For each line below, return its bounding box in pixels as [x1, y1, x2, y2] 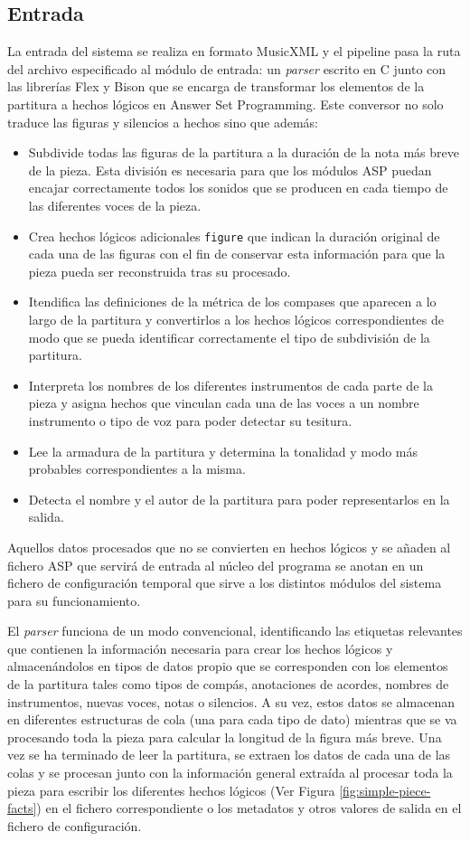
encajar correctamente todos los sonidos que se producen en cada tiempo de [28, 178, 448, 197]
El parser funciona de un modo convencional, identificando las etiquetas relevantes [7, 621, 463, 640]
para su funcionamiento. [7, 591, 141, 609]
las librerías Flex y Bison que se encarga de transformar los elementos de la [7, 77, 425, 96]
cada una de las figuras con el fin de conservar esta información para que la [28, 244, 446, 263]
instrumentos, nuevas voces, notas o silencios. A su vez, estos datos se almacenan [7, 692, 456, 711]
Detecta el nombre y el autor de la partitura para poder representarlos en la [28, 489, 450, 508]
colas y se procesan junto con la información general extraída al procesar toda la [7, 763, 453, 782]
